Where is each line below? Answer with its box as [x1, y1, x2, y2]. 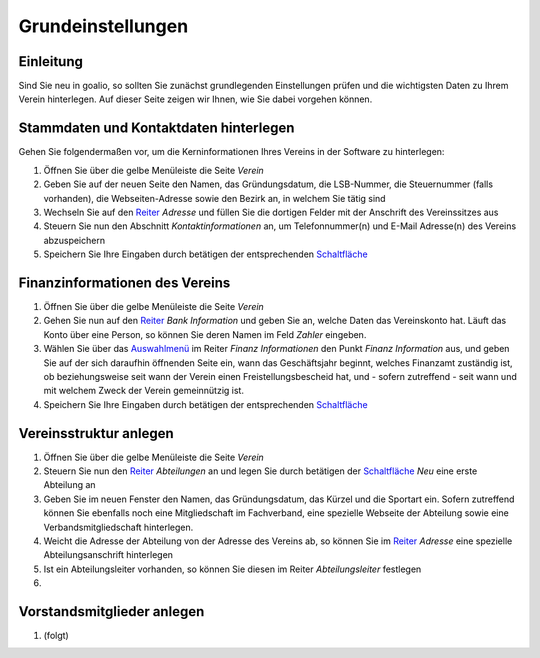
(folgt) [43, 630, 69, 642]
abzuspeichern [43, 234, 105, 246]
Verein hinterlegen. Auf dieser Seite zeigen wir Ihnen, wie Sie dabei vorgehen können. [18, 93, 373, 105]
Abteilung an [43, 479, 96, 491]
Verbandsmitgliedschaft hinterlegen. [43, 521, 194, 533]
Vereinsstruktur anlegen [18, 425, 174, 442]
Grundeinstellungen [18, 15, 189, 37]
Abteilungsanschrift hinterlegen [43, 549, 174, 561]
